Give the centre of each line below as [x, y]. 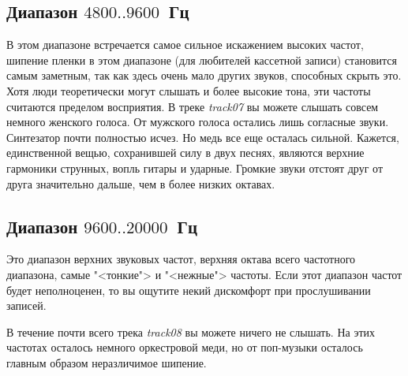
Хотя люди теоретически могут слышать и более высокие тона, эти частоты [189, 90]
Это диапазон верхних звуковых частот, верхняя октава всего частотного [181, 259]
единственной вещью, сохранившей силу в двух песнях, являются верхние [185, 153]
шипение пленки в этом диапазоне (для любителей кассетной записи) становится [202, 60]
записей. [26, 305]
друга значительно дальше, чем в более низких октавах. [141, 183]
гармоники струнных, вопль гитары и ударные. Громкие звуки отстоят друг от [195, 168]
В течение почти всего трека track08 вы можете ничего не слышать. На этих [191, 331]
